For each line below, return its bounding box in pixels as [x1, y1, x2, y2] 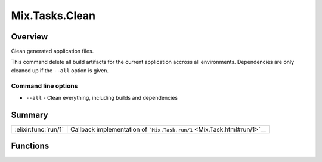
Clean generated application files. [11, 48, 94, 55]
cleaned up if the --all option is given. [11, 66, 109, 74]
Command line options [11, 81, 78, 90]
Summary [11, 109, 48, 120]
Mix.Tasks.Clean [11, 9, 95, 22]
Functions [11, 141, 49, 151]
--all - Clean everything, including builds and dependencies [26, 94, 178, 101]
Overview [11, 32, 48, 42]
